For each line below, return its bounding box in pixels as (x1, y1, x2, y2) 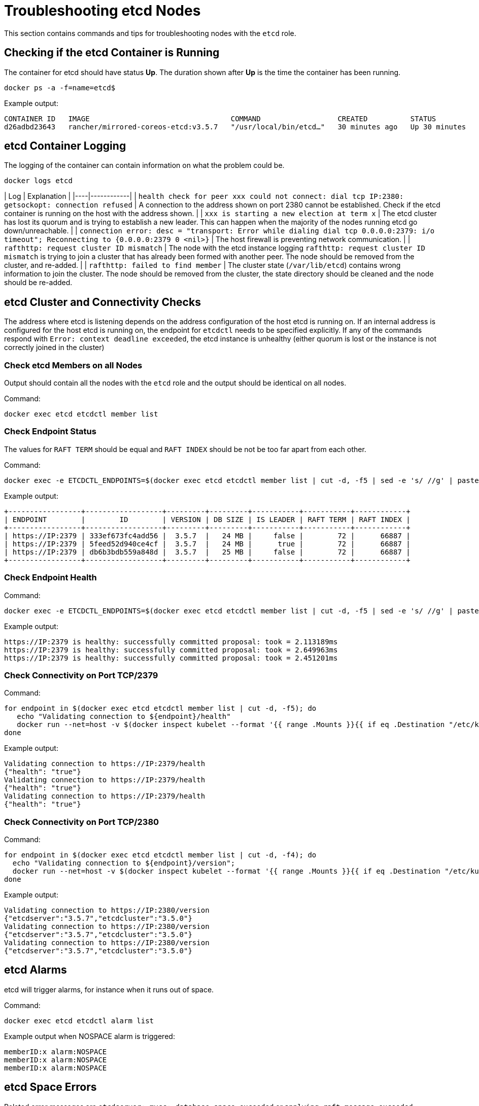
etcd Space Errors (4, 1081, 97, 1094)
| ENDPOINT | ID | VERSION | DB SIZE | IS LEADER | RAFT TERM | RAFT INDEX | (4, 515, 410, 524)
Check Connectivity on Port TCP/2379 (4, 670, 158, 680)
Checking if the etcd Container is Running (4, 46, 220, 59)
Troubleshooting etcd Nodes (4, 2, 201, 19)
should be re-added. (4, 278, 73, 287)
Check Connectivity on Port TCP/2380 (4, 816, 159, 827)
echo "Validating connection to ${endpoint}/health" (17, 712, 231, 721)
